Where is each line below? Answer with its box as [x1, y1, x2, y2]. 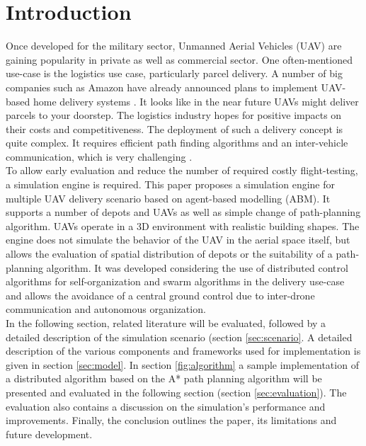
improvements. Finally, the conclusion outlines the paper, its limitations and [6, 413, 337, 428]
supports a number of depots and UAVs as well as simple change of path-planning [6, 205, 361, 219]
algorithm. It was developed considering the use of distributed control [46, 260, 348, 275]
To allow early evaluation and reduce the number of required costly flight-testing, [6, 163, 358, 178]
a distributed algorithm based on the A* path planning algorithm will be [6, 371, 322, 386]
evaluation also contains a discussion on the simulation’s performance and [6, 399, 326, 413]
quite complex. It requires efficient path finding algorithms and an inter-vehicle [6, 135, 348, 150]
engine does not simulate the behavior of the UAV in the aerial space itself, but [6, 232, 350, 247]
